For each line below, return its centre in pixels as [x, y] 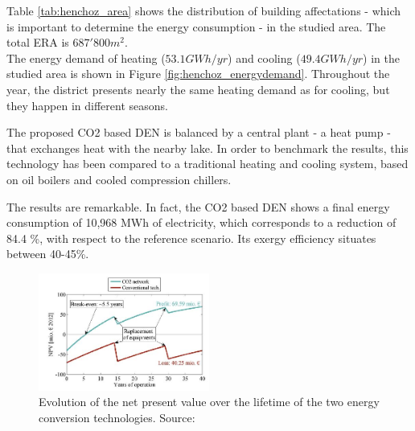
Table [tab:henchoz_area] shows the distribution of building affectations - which [204, 10]
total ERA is [38, 42]
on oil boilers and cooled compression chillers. [119, 179]
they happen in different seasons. [87, 105]
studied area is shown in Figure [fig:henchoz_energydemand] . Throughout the [198, 74]
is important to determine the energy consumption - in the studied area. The [196, 26]
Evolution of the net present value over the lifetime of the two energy [209, 402]
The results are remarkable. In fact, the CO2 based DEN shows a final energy [198, 206]
